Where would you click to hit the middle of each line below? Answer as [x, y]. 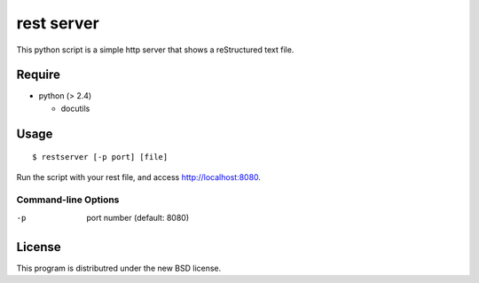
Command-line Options [68, 200]
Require [39, 75]
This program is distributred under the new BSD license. [119, 268]
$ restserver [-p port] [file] [100, 157]
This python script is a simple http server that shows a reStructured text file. [155, 50]
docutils [75, 108]
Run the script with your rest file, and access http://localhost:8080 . [139, 177]
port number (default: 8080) [138, 217]
